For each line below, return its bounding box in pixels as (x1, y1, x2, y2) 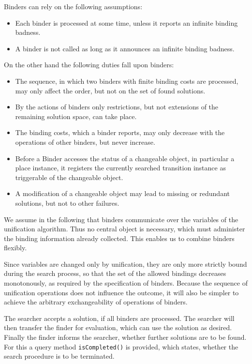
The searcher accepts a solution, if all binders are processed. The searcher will (4, 313, 235, 323)
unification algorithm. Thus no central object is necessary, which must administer (4, 224, 245, 234)
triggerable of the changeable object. (15, 172, 123, 182)
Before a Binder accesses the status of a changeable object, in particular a (15, 153, 235, 163)
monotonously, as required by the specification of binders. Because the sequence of (4, 278, 248, 288)
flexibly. (4, 243, 27, 253)
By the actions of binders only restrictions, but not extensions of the (15, 102, 219, 112)
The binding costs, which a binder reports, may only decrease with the (15, 127, 225, 137)
